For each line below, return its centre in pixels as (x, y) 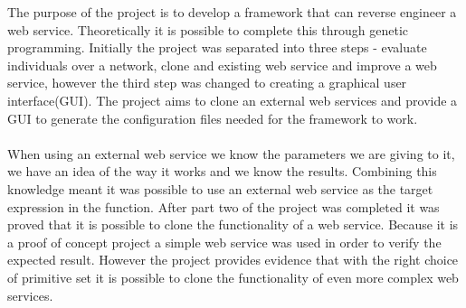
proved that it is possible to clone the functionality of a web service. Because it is (233, 224)
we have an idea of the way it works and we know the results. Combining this (222, 171)
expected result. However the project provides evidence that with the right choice (233, 260)
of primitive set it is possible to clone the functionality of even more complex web (233, 277)
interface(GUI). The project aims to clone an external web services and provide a (233, 100)
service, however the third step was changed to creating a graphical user (207, 83)
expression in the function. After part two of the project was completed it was (223, 206)
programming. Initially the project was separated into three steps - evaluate (217, 47)
